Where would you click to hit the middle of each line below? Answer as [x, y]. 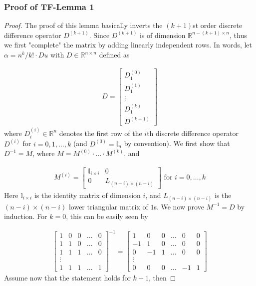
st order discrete [218, 25]
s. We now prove [179, 206]
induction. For [26, 216]
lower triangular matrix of [108, 206]
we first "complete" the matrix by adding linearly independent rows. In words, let [128, 45]
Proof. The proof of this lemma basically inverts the [83, 25]
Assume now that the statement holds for [67, 277]
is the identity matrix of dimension [87, 195]
